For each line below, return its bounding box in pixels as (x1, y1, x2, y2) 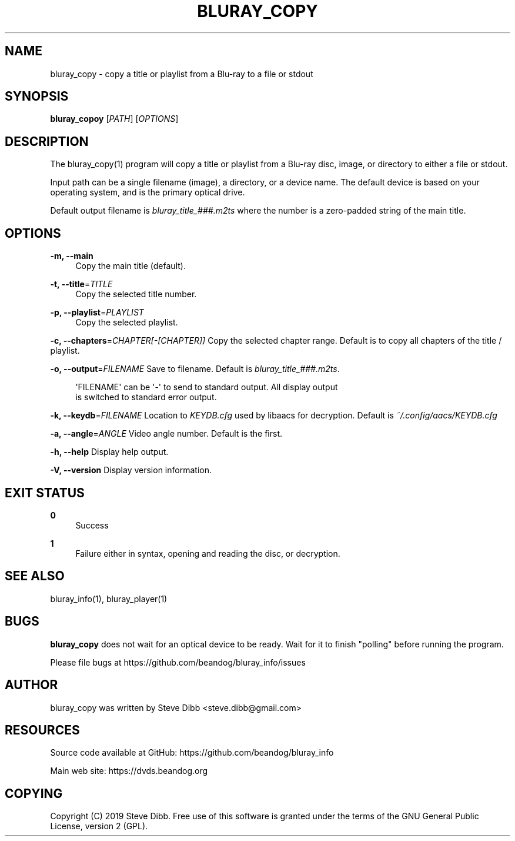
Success (75, 520, 109, 530)
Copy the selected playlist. (75, 317, 178, 328)
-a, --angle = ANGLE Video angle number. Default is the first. (50, 428, 282, 439)
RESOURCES (5, 722, 80, 737)
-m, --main (50, 251, 93, 261)
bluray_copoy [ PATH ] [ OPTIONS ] (50, 114, 179, 124)
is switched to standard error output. (75, 392, 217, 403)
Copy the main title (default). (75, 261, 186, 271)
